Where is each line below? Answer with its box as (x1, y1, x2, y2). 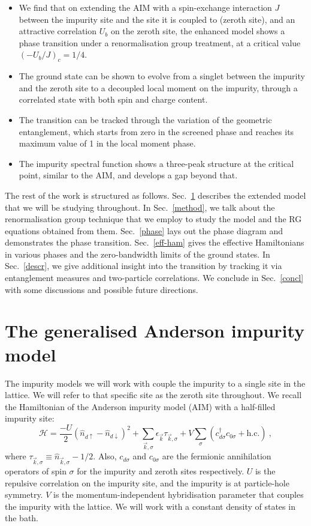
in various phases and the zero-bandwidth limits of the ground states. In (5, 247, 270, 260)
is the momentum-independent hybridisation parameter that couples (53, 488, 304, 501)
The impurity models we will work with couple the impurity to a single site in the (5, 376, 306, 389)
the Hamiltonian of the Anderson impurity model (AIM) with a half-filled (5, 400, 276, 413)
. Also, (93, 450, 117, 462)
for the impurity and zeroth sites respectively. (77, 465, 244, 477)
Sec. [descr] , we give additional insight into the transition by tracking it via (5, 259, 282, 272)
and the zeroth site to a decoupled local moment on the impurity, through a (19, 81, 298, 94)
